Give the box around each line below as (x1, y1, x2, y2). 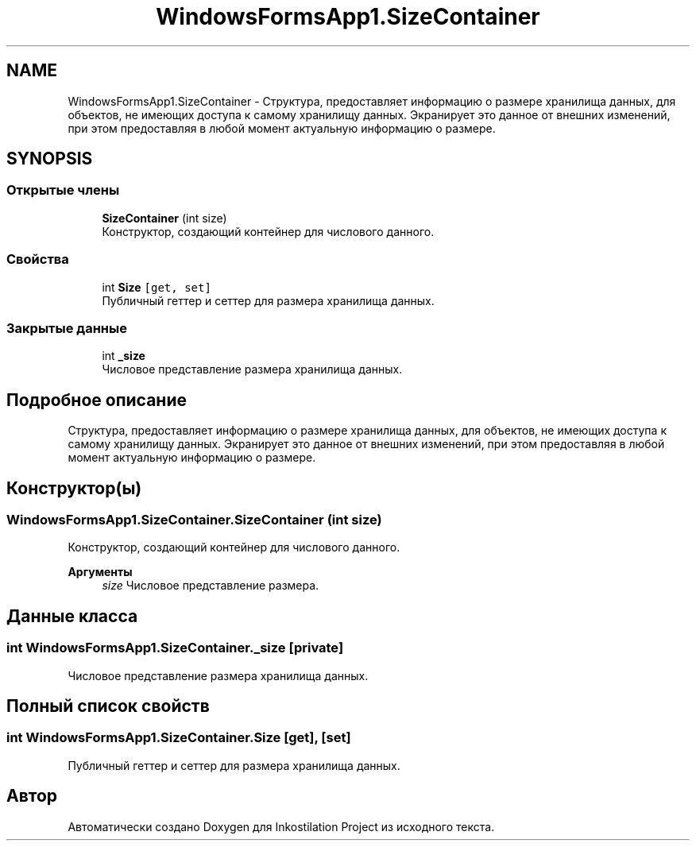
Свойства (6, 251, 69, 268)
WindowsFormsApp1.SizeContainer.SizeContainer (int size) (6, 512, 382, 528)
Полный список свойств (6, 696, 210, 717)
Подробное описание (6, 389, 187, 410)
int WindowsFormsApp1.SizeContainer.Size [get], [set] (6, 729, 351, 746)
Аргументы (68, 565, 133, 579)
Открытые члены (6, 182, 120, 199)
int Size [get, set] (102, 280, 211, 294)
